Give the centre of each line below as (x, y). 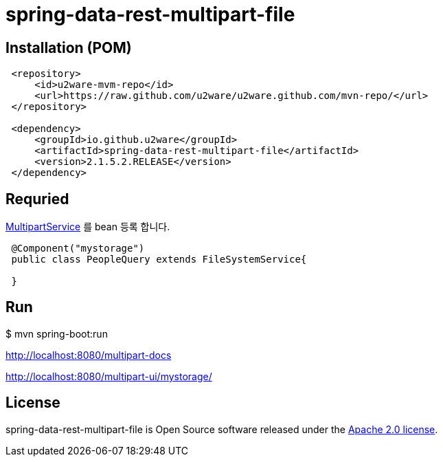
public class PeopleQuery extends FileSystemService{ (159, 260)
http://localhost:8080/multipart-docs (89, 355)
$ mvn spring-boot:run (57, 333)
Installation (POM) (69, 47)
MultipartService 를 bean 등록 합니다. (88, 227)
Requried (37, 199)
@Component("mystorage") (78, 249)
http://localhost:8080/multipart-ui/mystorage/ (109, 376)
